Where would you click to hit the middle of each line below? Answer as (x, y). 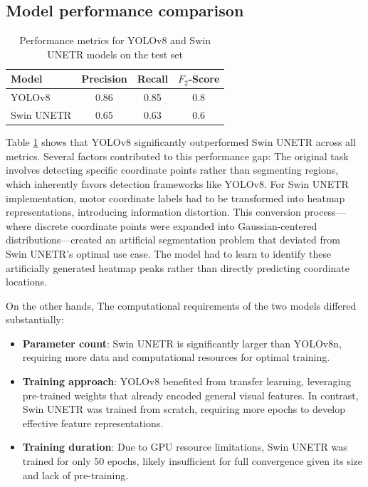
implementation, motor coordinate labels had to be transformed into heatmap (175, 198)
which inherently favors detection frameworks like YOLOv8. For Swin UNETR (177, 183)
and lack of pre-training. (75, 475)
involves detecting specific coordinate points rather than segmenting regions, (172, 170)
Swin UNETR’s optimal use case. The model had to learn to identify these (169, 253)
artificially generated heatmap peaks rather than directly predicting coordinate (178, 267)
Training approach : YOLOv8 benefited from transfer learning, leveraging (187, 381)
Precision (104, 79)
